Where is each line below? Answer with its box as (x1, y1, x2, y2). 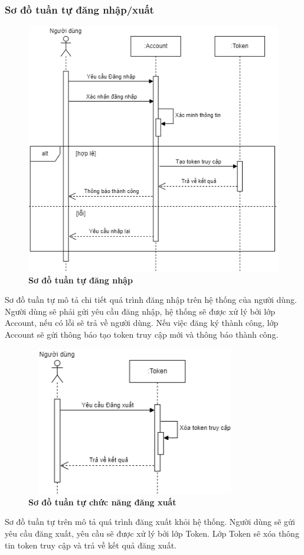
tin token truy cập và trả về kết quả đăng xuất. (5, 538, 176, 551)
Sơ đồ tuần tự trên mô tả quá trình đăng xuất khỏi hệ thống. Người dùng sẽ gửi (5, 515, 295, 528)
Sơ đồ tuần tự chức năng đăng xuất (28, 495, 176, 508)
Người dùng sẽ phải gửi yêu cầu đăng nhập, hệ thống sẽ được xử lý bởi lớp (5, 305, 275, 317)
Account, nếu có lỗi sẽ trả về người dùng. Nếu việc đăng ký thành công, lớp (5, 316, 279, 329)
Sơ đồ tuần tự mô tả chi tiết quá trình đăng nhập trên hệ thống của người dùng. (5, 293, 297, 306)
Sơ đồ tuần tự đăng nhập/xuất (5, 2, 154, 17)
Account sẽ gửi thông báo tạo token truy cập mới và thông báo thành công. (5, 328, 279, 340)
